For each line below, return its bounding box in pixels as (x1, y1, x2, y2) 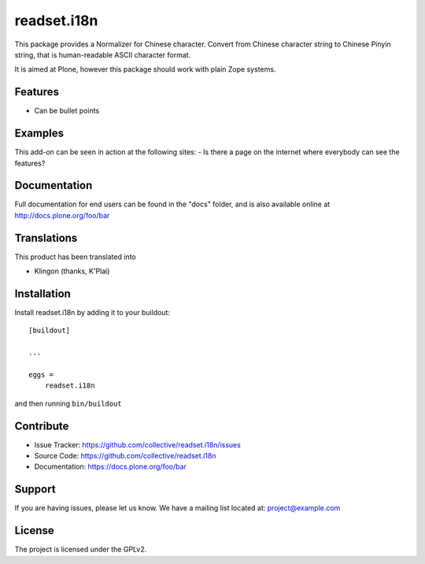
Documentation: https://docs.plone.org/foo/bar (34, 462, 187, 472)
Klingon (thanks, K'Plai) (34, 266, 110, 276)
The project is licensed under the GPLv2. (14, 544, 147, 555)
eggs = (28, 370, 54, 379)
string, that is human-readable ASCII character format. (14, 50, 191, 59)
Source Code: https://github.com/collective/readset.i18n (34, 451, 216, 461)
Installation (14, 287, 71, 300)
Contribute (14, 419, 69, 432)
